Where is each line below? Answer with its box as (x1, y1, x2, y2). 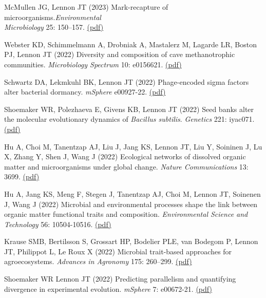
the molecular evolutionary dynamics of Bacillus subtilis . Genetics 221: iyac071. (4, 114, 255, 124)
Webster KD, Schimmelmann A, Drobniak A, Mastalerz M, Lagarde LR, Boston (4, 39, 257, 49)
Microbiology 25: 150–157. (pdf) (4, 22, 104, 32)
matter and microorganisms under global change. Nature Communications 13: (4, 161, 249, 172)
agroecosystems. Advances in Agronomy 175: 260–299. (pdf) (4, 256, 192, 267)
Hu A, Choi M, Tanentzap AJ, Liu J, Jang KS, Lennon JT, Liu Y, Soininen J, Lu (4, 141, 262, 152)
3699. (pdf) (4, 171, 40, 182)
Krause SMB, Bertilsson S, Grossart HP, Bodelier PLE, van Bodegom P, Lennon (4, 236, 258, 247)
